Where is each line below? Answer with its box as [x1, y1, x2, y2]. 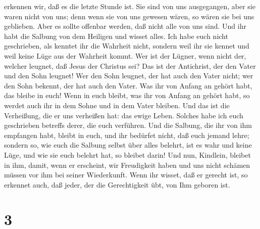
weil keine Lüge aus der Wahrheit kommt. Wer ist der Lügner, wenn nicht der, [4, 50, 246, 61]
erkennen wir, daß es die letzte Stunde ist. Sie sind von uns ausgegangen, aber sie [4, 1, 255, 11]
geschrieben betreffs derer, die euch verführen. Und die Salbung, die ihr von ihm [4, 120, 252, 130]
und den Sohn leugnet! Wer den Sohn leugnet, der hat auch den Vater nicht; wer [4, 70, 253, 81]
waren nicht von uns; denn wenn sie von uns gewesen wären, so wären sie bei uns [4, 11, 254, 21]
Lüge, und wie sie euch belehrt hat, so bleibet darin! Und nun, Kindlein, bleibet [4, 149, 251, 160]
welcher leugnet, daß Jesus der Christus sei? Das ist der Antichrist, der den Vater [4, 60, 256, 71]
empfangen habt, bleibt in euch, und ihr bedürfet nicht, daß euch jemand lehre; [4, 129, 249, 140]
